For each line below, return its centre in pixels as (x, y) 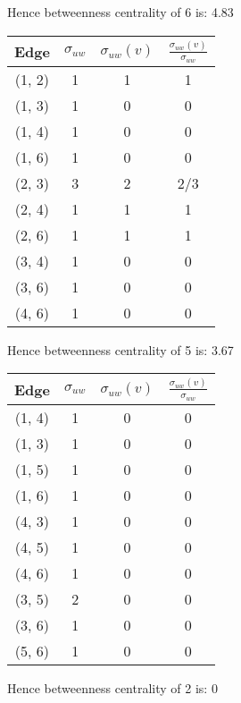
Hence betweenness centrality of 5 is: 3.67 (120, 349)
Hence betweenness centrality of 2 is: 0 (112, 687)
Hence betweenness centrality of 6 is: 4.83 (120, 12)
